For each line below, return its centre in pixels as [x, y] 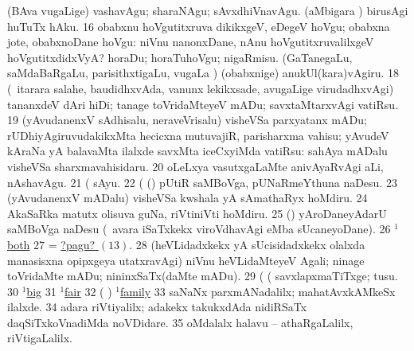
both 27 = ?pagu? [51, 244]
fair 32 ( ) [88, 291]
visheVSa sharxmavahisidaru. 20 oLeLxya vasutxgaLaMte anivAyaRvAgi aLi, [195, 166]
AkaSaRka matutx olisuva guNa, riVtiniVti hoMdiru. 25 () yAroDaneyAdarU [197, 213]
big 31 [41, 291]
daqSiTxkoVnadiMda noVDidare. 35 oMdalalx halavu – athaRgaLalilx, [180, 322]
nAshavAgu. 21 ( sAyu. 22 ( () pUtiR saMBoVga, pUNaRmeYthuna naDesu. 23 [202, 182]
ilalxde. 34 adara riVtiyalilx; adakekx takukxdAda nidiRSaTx [157, 307]
